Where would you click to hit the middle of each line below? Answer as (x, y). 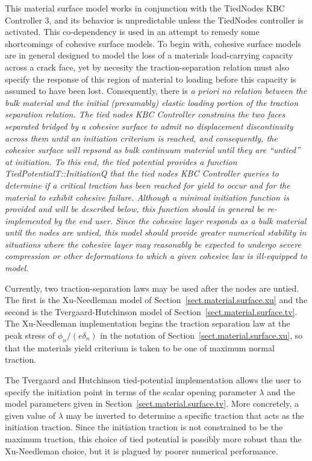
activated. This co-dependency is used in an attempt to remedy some (132, 32)
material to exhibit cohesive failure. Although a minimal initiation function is (147, 197)
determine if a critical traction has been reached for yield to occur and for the (148, 185)
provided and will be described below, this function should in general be (135, 209)
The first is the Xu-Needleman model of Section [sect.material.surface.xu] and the (156, 300)
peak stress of (30, 335)
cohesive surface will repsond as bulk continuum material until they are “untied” (153, 150)
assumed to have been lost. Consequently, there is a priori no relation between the (156, 91)
